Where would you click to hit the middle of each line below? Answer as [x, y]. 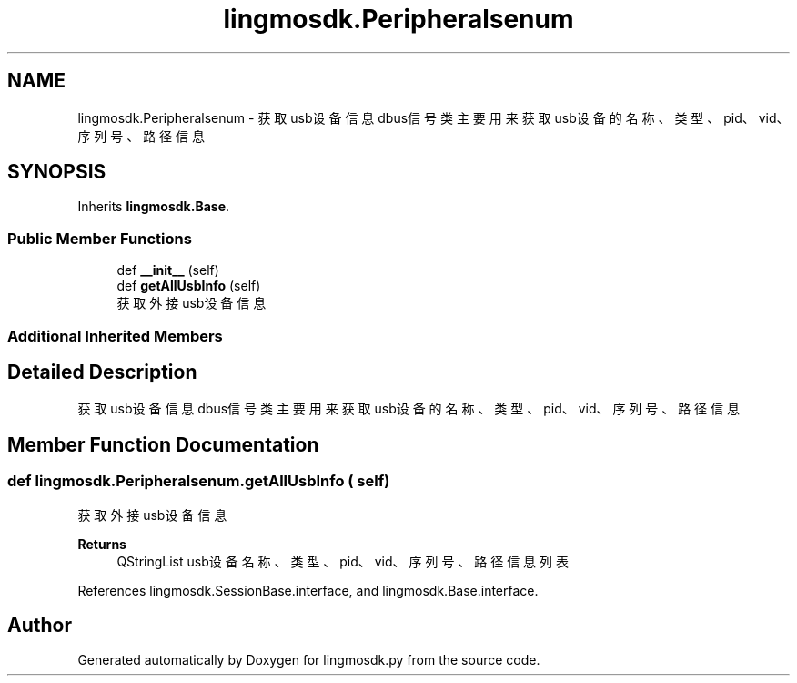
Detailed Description [102, 372]
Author [40, 626]
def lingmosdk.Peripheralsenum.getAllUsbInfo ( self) [199, 481]
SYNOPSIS [57, 172]
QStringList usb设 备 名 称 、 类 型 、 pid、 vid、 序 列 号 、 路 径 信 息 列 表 [343, 561]
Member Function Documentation [163, 444]
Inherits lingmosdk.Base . [154, 207]
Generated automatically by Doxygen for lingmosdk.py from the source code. [309, 660]
